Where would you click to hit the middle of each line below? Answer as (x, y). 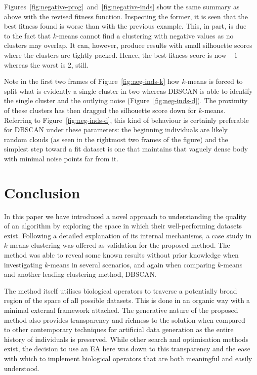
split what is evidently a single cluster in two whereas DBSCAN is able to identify (128, 91)
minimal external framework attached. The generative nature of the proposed (121, 310)
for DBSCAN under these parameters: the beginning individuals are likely (116, 130)
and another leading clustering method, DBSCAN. (80, 274)
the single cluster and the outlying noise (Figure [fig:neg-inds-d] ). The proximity (126, 100)
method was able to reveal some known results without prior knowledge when (121, 255)
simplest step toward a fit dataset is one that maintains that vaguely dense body (126, 149)
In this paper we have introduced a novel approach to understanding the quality (125, 216)
